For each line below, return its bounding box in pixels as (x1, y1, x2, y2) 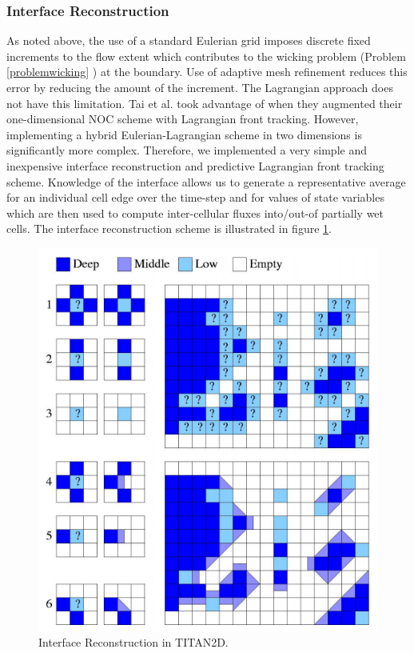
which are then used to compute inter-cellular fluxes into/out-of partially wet (6, 204, 384, 221)
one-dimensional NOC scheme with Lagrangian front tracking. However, (6, 110, 359, 127)
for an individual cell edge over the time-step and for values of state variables (6, 189, 384, 206)
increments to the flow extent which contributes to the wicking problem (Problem (6, 47, 406, 64)
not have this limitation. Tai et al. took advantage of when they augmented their (6, 94, 403, 111)
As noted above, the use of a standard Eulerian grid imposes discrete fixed (6, 32, 371, 49)
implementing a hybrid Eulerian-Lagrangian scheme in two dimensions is (6, 126, 362, 142)
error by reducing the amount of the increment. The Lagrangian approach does (6, 79, 393, 95)
